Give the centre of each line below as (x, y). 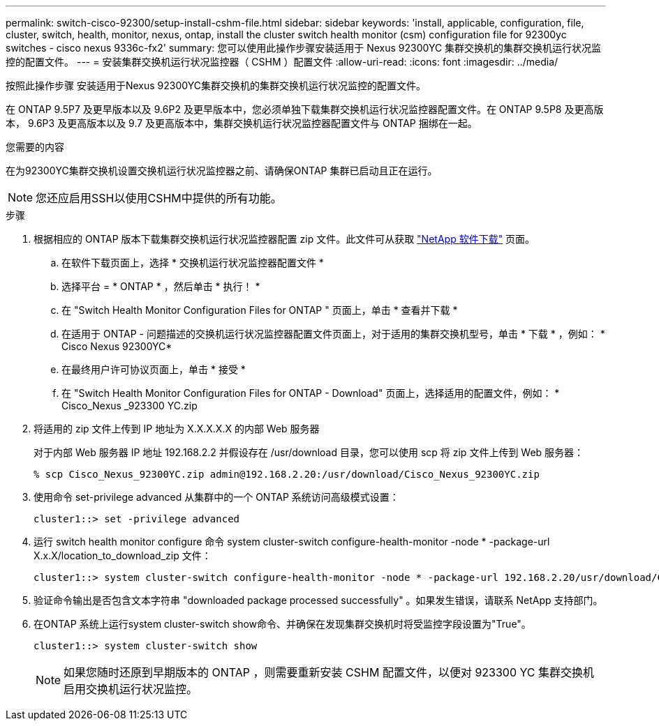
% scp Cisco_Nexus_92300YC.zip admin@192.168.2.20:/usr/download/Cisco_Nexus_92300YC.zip (287, 474)
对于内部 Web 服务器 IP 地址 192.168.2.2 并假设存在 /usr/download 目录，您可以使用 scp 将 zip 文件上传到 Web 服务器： (309, 452)
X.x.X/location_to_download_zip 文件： (123, 555)
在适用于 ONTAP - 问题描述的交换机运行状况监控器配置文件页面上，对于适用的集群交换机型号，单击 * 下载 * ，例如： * (333, 334)
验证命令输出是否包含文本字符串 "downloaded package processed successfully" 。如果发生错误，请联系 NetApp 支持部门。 (318, 600)
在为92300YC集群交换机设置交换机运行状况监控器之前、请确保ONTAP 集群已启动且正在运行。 (222, 171)
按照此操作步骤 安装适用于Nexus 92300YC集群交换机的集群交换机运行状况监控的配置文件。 (216, 85)
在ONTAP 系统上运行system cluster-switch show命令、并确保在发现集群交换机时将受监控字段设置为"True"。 (282, 624)
